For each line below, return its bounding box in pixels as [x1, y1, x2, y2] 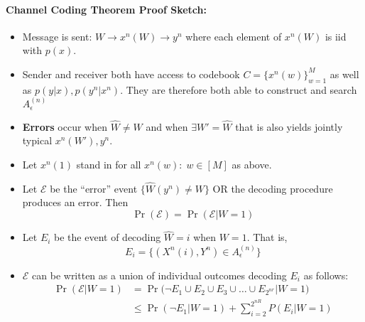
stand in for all [76, 157, 141, 172]
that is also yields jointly [235, 119, 343, 134]
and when [146, 119, 188, 134]
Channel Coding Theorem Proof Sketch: [6, 1, 207, 16]
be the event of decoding [54, 230, 161, 245]
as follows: [303, 267, 349, 282]
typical [22, 133, 53, 148]
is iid [325, 28, 347, 43]
